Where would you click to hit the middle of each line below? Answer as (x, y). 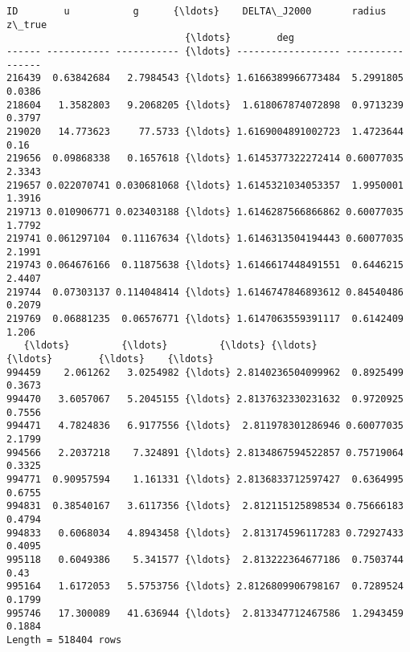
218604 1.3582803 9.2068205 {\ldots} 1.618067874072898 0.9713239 (205, 105)
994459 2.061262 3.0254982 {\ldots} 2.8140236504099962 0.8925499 (205, 372)
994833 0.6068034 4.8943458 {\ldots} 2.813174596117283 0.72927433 (205, 533)
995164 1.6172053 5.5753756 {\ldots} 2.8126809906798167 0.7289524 (205, 587)
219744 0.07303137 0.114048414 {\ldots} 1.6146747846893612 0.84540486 (205, 292)
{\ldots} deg (239, 38)
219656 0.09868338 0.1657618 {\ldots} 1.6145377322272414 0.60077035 (205, 159)
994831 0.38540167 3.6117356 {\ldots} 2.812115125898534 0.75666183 (205, 506)
